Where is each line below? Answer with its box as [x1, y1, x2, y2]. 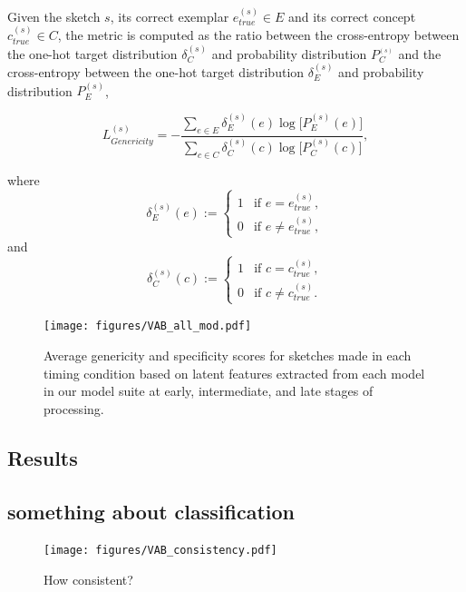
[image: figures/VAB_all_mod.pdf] [44, 320, 252, 333]
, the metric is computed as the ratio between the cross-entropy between [57, 25, 460, 44]
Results [7, 443, 78, 471]
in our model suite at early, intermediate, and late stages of [44, 381, 374, 400]
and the [398, 44, 442, 63]
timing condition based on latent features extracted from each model [44, 363, 425, 382]
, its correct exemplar [110, 6, 229, 25]
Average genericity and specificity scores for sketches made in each [44, 346, 412, 365]
